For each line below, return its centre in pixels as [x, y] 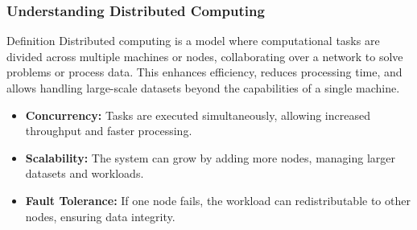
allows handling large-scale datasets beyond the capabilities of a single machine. [203, 88]
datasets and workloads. [85, 173]
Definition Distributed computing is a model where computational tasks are [193, 41]
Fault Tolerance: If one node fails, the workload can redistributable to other [218, 200]
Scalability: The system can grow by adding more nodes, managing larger [211, 157]
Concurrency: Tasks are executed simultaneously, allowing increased [198, 115]
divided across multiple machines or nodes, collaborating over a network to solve [205, 56]
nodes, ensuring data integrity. [100, 216]
